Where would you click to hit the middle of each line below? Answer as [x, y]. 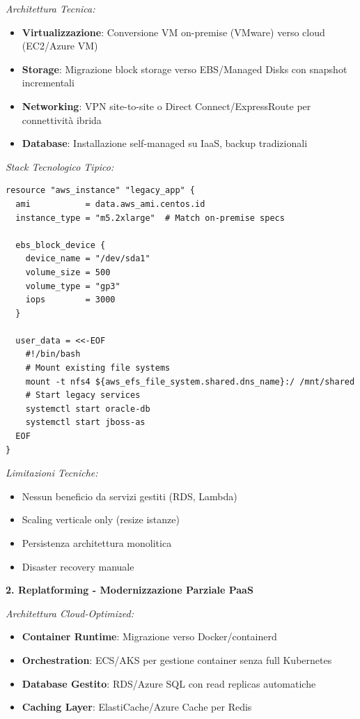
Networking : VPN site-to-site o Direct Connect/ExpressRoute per [166, 106]
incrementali [48, 83]
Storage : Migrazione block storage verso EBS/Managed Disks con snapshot [185, 69]
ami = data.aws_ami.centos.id [110, 204]
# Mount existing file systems [98, 368]
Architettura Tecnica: [50, 8]
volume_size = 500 [68, 272]
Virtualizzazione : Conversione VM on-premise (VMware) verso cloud [173, 32]
